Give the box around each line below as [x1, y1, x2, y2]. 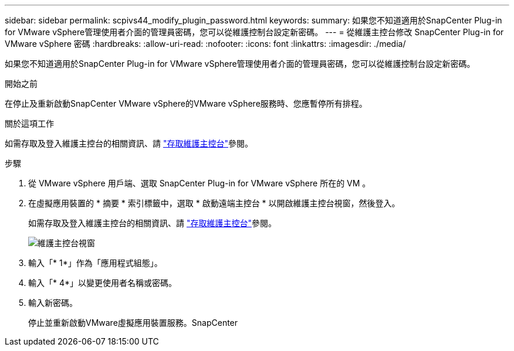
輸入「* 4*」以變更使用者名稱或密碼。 [28, 278, 177, 288]
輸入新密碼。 [28, 298, 77, 308]
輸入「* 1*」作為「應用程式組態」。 [28, 258, 163, 268]
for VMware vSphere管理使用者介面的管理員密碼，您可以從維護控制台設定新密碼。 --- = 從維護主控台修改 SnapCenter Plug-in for [5, 27, 504, 37]
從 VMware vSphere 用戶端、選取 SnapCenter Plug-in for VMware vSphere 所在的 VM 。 [28, 178, 371, 188]
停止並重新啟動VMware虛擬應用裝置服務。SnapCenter [28, 318, 238, 328]
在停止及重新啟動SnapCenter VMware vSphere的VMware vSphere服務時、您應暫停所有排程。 [5, 98, 367, 108]
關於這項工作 [5, 118, 54, 128]
